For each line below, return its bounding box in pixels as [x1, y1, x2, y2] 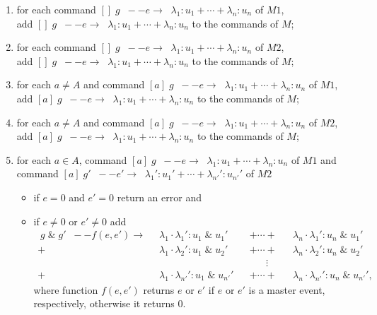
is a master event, [248, 282, 325, 297]
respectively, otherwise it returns [33, 296, 175, 311]
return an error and [117, 189, 202, 204]
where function [33, 282, 98, 297]
